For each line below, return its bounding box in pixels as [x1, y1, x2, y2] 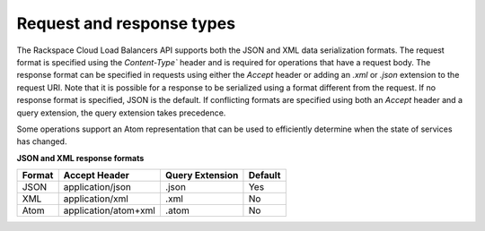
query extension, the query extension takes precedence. [16, 107, 226, 118]
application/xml [63, 192, 129, 205]
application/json [63, 181, 132, 193]
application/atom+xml [63, 204, 156, 217]
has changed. [16, 136, 67, 147]
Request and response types [16, 13, 236, 33]
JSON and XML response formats [16, 152, 145, 163]
